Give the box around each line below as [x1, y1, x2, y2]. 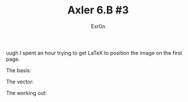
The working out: [6, 89, 47, 96]
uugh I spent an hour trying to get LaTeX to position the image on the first [6, 49, 183, 56]
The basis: [6, 66, 32, 73]
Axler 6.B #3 [67, 3, 129, 17]
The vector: [6, 78, 34, 85]
